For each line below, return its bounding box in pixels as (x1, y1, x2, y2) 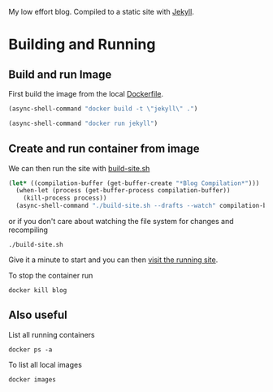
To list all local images (8, 360, 83, 369)
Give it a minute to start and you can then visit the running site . (8, 255, 219, 265)
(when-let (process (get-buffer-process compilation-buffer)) (15, 187, 231, 195)
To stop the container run (8, 271, 93, 281)
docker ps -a (8, 345, 53, 354)
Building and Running (8, 36, 156, 54)
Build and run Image (8, 67, 112, 81)
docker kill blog (8, 286, 67, 295)
